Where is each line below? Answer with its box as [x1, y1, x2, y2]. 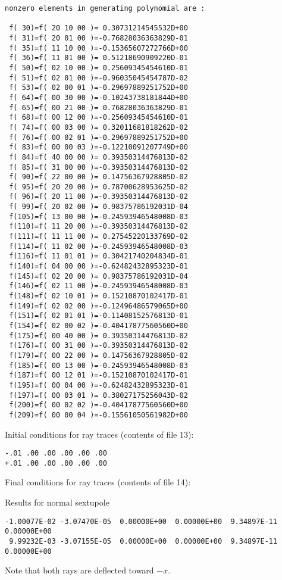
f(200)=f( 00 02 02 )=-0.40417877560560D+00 [9, 401, 188, 410]
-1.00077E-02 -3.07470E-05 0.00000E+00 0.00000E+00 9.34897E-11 [5, 517, 278, 526]
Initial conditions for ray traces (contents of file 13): [5, 428, 194, 440]
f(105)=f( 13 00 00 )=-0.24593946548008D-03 [9, 212, 188, 221]
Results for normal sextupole [5, 496, 109, 509]
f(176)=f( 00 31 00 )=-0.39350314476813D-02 [9, 341, 188, 350]
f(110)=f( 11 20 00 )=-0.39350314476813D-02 [9, 222, 188, 231]
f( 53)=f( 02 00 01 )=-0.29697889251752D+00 [9, 83, 188, 92]
